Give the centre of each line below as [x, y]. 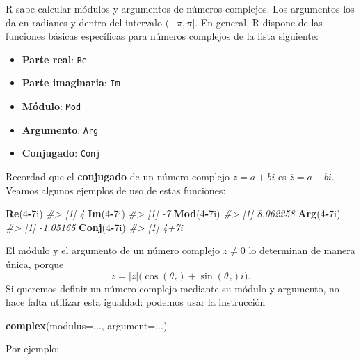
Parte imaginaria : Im [71, 83]
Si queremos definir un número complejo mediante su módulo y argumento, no [173, 288]
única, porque [35, 264]
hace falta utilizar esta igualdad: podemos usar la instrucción [136, 302]
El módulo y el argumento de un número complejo [113, 250]
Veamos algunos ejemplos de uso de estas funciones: [116, 190]
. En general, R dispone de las [259, 22]
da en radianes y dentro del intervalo [84, 22]
